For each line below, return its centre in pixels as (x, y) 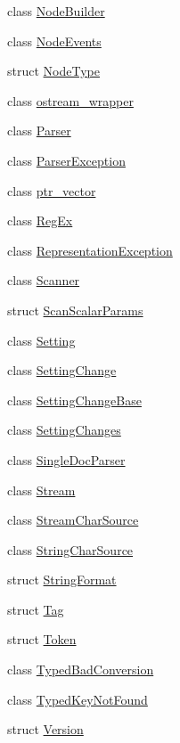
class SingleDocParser (66, 459)
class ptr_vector (52, 190)
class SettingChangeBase (74, 400)
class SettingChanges (64, 430)
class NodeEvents (54, 41)
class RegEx (40, 220)
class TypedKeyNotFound (78, 699)
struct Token (42, 639)
